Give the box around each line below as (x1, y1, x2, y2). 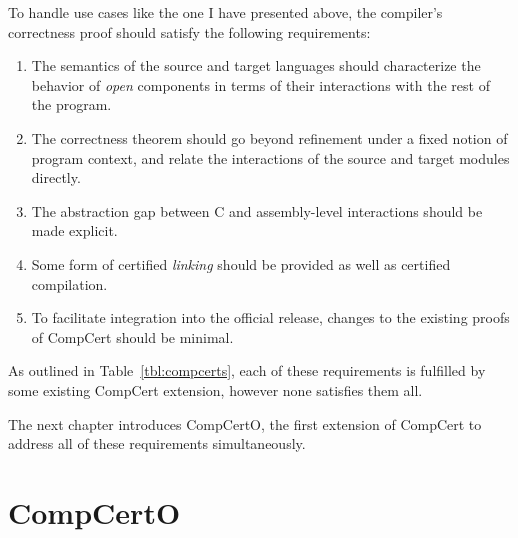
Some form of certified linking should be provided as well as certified (31, 253, 451, 274)
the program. (31, 94, 112, 115)
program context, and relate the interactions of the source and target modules (31, 147, 510, 168)
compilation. (31, 273, 108, 294)
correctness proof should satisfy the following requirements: (8, 21, 371, 42)
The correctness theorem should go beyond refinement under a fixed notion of (31, 127, 508, 148)
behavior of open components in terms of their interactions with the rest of (31, 74, 490, 95)
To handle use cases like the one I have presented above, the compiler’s (8, 2, 443, 22)
